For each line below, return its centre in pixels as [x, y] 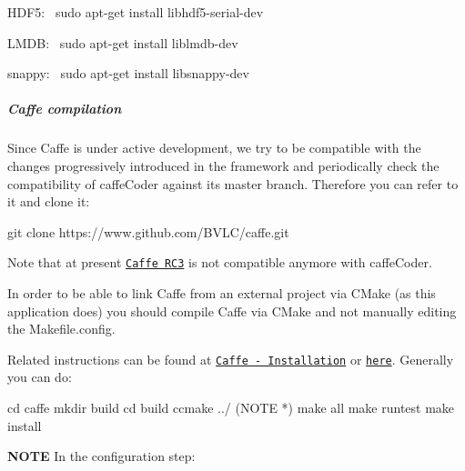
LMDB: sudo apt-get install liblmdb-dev [123, 42]
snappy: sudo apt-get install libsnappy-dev [128, 73]
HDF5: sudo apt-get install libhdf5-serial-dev [136, 12]
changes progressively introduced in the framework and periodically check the [223, 165]
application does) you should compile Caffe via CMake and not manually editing [232, 311]
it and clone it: [49, 201]
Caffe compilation [65, 109]
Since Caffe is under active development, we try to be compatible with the [214, 148]
